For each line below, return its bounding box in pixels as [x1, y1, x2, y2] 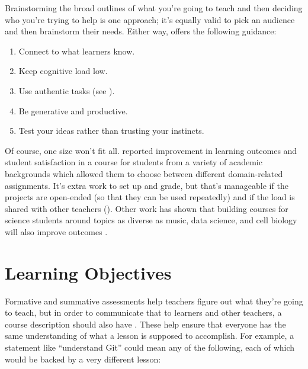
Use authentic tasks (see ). [18, 84, 115, 97]
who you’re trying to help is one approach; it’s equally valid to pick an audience [5, 13, 295, 25]
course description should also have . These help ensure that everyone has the [5, 317, 286, 330]
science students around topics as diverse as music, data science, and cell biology [5, 214, 297, 226]
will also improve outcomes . [5, 225, 108, 238]
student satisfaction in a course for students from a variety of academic [5, 156, 262, 168]
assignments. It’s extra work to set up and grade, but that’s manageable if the [5, 179, 288, 191]
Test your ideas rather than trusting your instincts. [18, 124, 204, 137]
